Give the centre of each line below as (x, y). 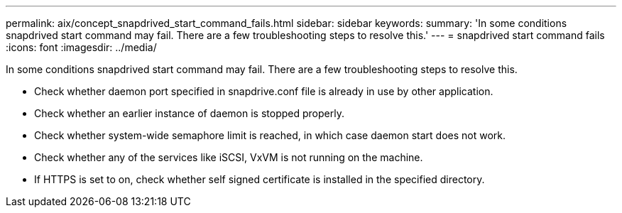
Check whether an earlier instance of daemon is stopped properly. (189, 113)
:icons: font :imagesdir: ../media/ (81, 47)
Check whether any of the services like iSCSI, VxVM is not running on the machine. (229, 157)
